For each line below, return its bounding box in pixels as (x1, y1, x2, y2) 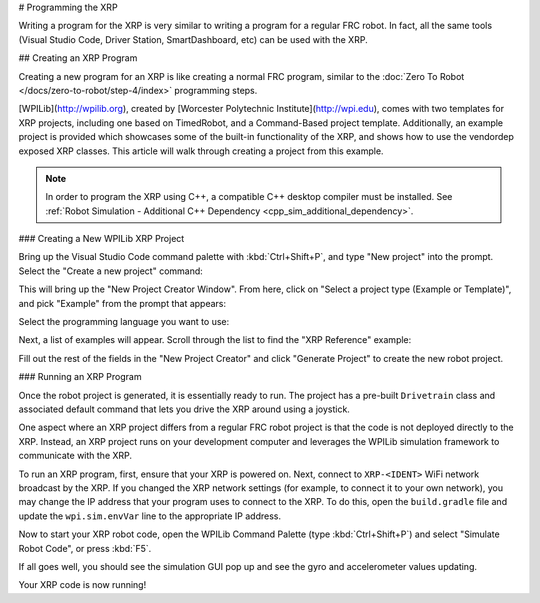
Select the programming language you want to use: (18, 316, 230, 328)
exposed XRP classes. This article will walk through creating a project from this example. (18, 145, 384, 157)
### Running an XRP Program (18, 371, 142, 383)
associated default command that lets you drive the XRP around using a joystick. (18, 403, 350, 415)
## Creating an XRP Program (18, 52, 138, 64)
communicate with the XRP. (18, 450, 133, 462)
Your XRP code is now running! (18, 579, 147, 591)
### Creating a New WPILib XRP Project (18, 233, 185, 245)
